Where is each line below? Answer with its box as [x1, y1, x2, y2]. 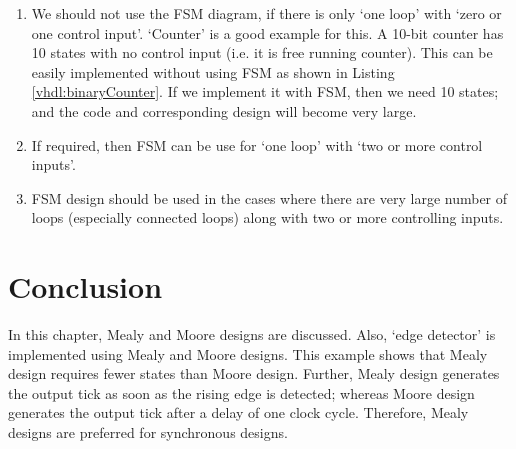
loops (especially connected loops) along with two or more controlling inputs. [31, 207, 504, 228]
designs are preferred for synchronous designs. [8, 422, 288, 443]
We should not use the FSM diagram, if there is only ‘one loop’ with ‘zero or [31, 3, 502, 23]
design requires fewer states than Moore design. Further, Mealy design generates [8, 363, 500, 384]
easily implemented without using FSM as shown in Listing [31, 61, 395, 82]
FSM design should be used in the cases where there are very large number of [31, 187, 508, 208]
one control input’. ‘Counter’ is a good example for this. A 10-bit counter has [31, 22, 504, 43]
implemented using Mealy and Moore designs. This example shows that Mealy [8, 343, 488, 364]
